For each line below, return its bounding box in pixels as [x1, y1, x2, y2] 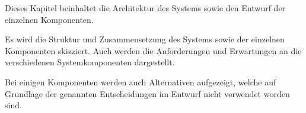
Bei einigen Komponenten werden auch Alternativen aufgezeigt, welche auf [5, 75, 276, 88]
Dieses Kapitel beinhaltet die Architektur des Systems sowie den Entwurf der [5, 2, 286, 14]
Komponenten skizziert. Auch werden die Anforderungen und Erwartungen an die [5, 44, 302, 56]
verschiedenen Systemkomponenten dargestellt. [5, 56, 175, 68]
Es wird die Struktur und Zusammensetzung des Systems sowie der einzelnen [5, 33, 285, 45]
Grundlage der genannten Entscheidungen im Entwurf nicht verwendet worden [5, 87, 290, 99]
